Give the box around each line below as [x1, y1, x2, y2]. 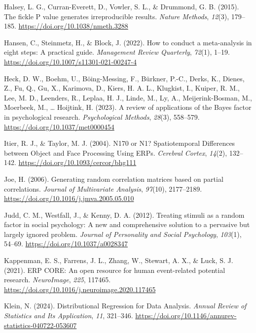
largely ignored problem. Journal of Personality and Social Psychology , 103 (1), [4, 229, 242, 239]
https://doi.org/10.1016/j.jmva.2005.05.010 [4, 193, 134, 203]
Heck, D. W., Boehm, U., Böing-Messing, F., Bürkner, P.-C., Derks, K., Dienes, [4, 73, 245, 83]
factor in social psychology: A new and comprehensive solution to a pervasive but [4, 219, 250, 230]
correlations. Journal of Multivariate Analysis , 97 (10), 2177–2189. [4, 183, 202, 194]
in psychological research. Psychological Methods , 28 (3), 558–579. [4, 111, 200, 122]
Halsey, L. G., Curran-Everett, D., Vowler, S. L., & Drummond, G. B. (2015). [4, 1, 239, 11]
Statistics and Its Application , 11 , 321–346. [4, 310, 133, 321]
